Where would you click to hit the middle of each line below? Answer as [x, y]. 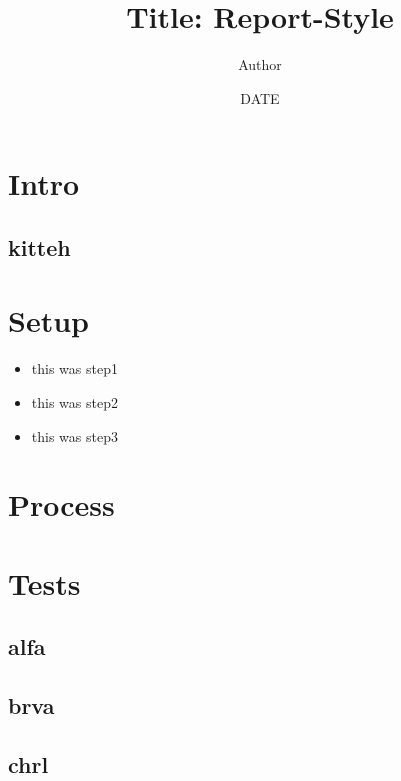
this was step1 [74, 368]
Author [260, 64]
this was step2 [74, 402]
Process [61, 504]
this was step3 [74, 435]
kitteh [39, 246]
